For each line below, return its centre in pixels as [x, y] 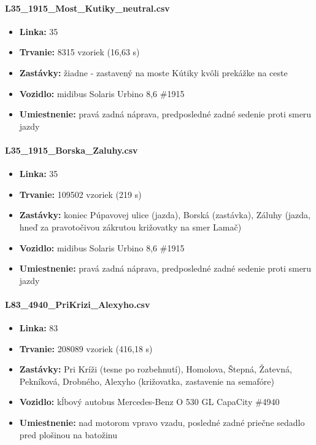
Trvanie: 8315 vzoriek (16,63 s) [79, 52]
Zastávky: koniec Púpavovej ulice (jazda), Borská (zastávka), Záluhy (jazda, [165, 215]
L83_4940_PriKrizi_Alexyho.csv [78, 304]
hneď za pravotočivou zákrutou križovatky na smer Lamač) [130, 226]
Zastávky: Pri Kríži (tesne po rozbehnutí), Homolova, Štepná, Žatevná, [156, 369]
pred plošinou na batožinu [68, 434]
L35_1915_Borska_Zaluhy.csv [71, 150]
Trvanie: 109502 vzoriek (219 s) [80, 194]
